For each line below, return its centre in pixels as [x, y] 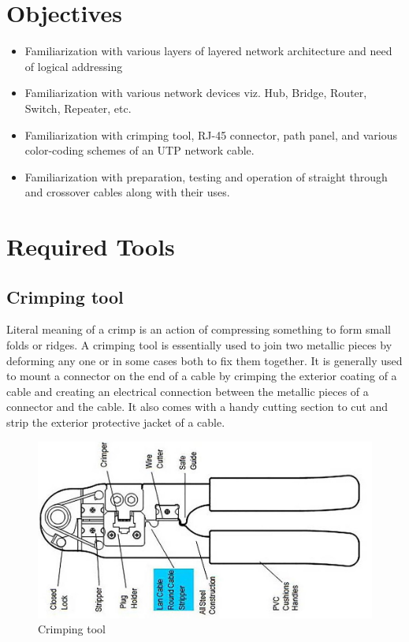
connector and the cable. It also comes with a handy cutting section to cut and [197, 407]
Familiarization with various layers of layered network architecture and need [208, 51]
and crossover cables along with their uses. [127, 192]
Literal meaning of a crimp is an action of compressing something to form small [199, 329]
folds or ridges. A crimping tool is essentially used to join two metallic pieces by [199, 345]
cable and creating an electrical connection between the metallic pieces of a [188, 391]
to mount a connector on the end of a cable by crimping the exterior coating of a [202, 376]
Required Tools [91, 246]
